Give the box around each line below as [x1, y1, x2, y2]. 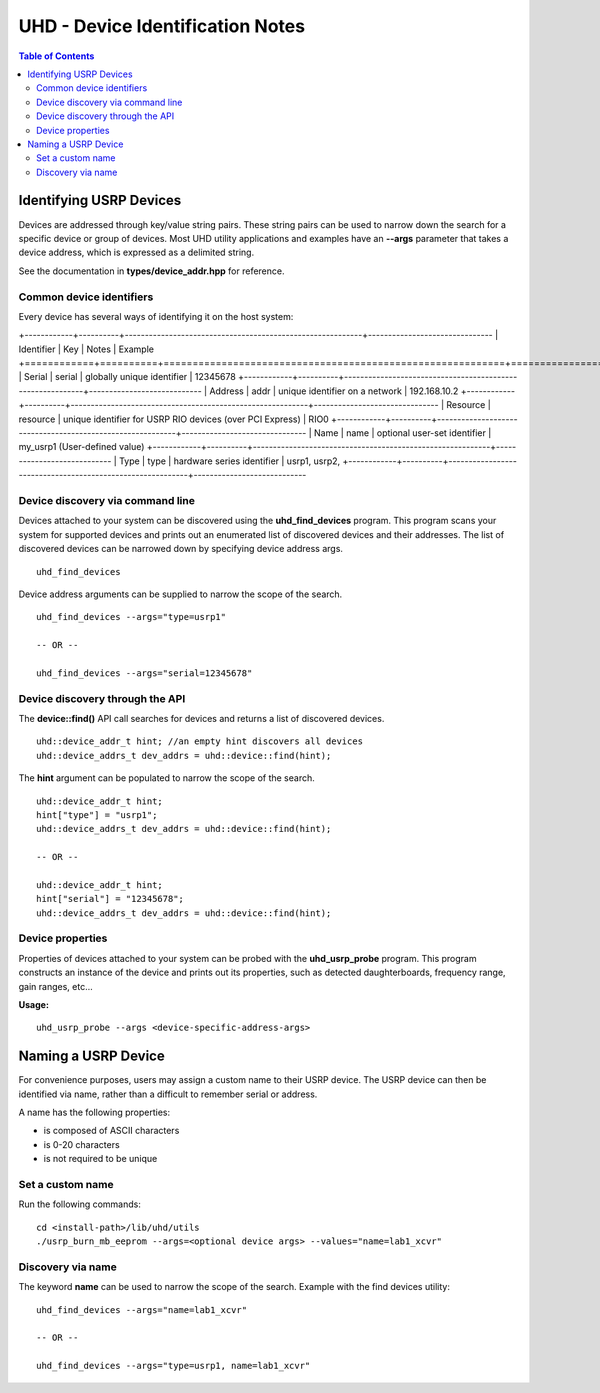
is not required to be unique [43, 1153, 158, 1165]
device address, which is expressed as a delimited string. [18, 246, 255, 259]
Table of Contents [18, 50, 95, 62]
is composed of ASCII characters [43, 1125, 180, 1137]
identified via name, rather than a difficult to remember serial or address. [18, 1088, 318, 1100]
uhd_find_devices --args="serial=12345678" [36, 667, 253, 679]
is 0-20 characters [43, 1138, 120, 1150]
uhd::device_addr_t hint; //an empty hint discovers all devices [36, 736, 364, 747]
